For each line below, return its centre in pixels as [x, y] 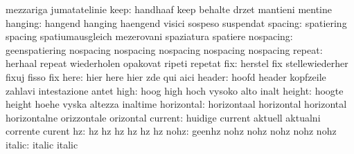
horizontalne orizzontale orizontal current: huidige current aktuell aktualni [163, 117]
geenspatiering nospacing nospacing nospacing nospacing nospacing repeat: [164, 49]
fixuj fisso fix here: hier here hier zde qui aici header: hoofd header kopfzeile [166, 76]
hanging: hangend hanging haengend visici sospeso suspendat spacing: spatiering [176, 22]
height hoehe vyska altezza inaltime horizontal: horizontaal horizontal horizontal [176, 104]
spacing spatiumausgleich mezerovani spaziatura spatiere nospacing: [149, 36]
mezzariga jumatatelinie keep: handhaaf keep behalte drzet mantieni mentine [169, 9]
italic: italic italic [42, 144]
